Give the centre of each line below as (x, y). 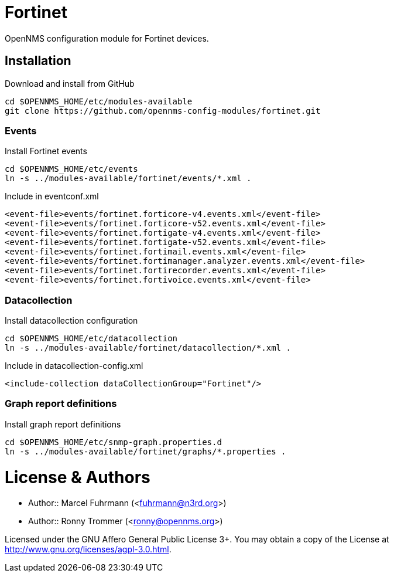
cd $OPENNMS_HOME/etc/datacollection (91, 339)
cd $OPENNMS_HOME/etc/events (71, 169)
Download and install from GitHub (70, 83)
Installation (38, 61)
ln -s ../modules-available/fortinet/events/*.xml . (128, 179)
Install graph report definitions (63, 424)
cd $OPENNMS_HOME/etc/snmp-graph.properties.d (113, 442)
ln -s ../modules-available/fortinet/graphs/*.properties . (145, 451)
